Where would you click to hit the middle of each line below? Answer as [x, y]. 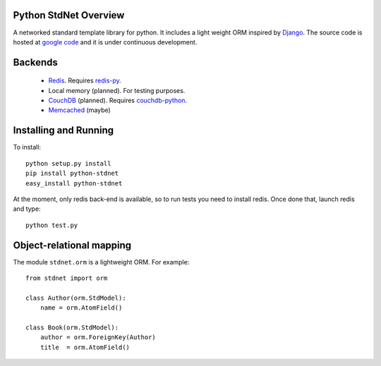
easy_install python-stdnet [74, 183]
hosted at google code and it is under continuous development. [105, 42]
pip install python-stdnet [72, 173]
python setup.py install [68, 163]
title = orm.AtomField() [85, 347]
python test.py [52, 225]
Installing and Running [64, 130]
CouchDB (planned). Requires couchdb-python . [117, 100]
